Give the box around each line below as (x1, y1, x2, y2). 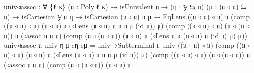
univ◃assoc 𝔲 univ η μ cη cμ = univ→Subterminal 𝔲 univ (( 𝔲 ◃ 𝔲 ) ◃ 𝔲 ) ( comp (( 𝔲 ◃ (4, 40, 251, 50)
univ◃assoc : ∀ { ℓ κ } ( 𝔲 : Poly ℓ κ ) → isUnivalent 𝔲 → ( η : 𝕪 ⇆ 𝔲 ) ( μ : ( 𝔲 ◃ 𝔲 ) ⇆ (4, 1, 247, 11)
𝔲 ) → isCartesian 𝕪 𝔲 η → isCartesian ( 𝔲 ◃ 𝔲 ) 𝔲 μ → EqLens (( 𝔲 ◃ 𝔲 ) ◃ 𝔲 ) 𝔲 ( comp (4, 11, 250, 21)
